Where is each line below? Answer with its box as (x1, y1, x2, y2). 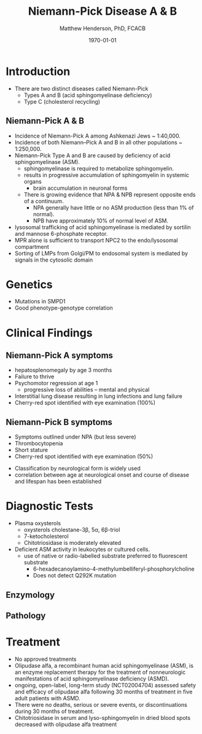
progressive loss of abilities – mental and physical (23, 386, 150, 394)
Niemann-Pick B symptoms (6, 416, 113, 428)
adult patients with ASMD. (14, 694, 80, 701)
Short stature (14, 447, 49, 454)
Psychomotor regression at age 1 (14, 380, 98, 387)
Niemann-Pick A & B (6, 115, 84, 127)
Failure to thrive (14, 373, 55, 380)
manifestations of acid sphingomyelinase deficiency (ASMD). (14, 674, 169, 682)
